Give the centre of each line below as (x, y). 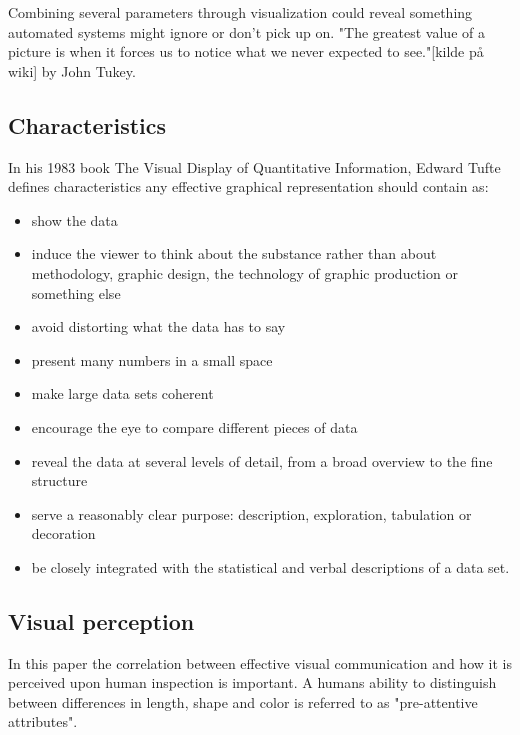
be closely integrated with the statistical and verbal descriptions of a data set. (270, 566)
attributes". (43, 721)
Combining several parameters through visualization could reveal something (240, 12)
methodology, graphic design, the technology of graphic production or (244, 272)
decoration (63, 533)
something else (76, 292)
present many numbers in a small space (152, 359)
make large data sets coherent (122, 393)
